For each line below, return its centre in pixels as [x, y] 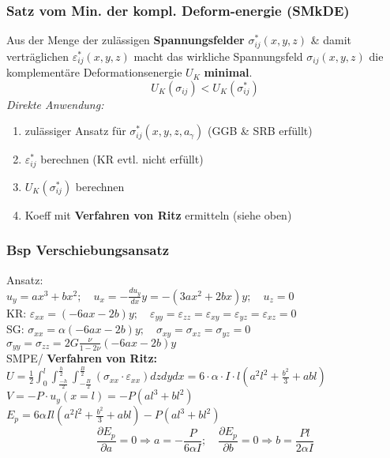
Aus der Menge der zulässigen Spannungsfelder [126, 40]
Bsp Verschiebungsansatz [88, 250]
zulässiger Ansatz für [75, 131]
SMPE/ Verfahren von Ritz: [82, 358]
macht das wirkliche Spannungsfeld [218, 56]
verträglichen [38, 56]
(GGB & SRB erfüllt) [260, 131]
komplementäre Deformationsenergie [94, 72]
